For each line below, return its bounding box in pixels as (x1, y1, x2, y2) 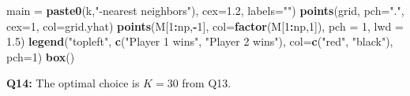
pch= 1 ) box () (6, 48, 75, 65)
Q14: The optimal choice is (6, 75, 140, 91)
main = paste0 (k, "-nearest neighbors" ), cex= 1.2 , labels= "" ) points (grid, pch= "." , (6, 2, 404, 18)
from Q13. (182, 75, 231, 91)
